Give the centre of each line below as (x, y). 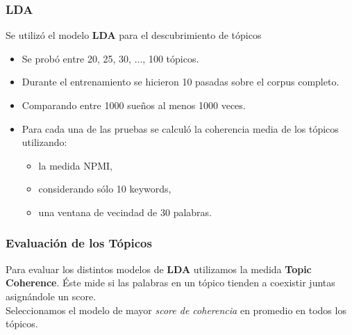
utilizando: (44, 142)
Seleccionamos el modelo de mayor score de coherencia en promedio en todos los (176, 310)
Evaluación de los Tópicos (79, 243)
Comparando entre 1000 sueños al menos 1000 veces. (134, 105)
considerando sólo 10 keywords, (105, 189)
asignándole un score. (51, 296)
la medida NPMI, (75, 165)
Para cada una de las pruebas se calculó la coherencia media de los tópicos (180, 128)
